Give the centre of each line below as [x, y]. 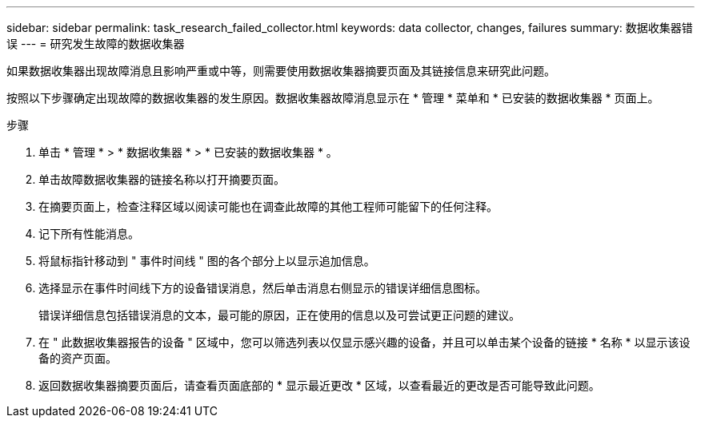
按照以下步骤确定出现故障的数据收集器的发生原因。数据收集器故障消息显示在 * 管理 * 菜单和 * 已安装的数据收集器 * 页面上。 [333, 98]
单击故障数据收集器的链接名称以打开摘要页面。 [162, 179]
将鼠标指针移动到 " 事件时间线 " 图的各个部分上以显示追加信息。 [207, 261]
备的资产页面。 [78, 358]
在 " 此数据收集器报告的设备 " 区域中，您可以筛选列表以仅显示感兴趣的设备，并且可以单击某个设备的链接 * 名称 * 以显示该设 [365, 342]
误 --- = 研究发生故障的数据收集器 [96, 44]
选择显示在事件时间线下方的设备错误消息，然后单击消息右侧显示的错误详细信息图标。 [262, 288]
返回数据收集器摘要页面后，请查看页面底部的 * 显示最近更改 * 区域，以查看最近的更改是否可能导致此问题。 [319, 385]
